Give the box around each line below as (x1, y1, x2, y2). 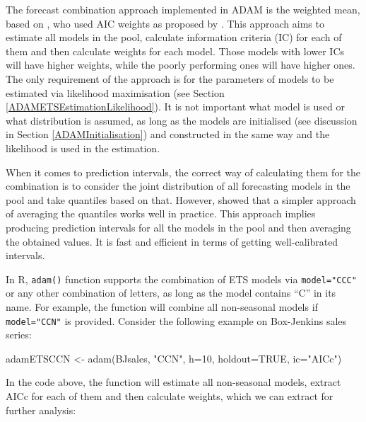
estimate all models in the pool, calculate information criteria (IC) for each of (6, 30, 342, 45)
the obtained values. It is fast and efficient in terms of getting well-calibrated (6, 234, 338, 249)
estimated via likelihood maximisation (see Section (6, 85, 225, 100)
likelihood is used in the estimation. (6, 140, 160, 155)
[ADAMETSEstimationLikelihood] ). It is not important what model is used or (6, 99, 345, 114)
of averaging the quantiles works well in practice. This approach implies (6, 206, 316, 221)
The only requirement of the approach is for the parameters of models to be (6, 71, 334, 86)
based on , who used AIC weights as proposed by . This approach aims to (6, 16, 324, 30)
